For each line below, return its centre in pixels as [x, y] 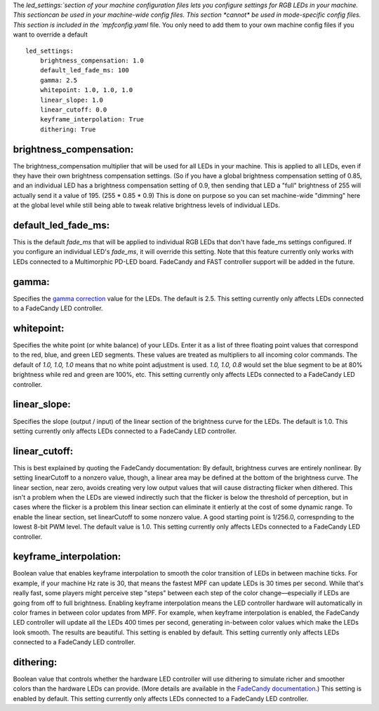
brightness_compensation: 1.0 [92, 60]
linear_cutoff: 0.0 [73, 109]
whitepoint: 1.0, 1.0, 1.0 [86, 90]
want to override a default [50, 34]
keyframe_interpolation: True [92, 120]
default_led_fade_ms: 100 [85, 71]
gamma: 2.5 [59, 80]
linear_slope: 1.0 [72, 100]
